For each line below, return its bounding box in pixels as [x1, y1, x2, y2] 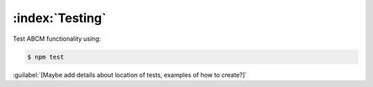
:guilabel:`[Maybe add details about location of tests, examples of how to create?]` [12, 70, 247, 79]
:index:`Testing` [12, 10, 107, 26]
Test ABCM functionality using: [12, 35, 102, 43]
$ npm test [27, 52, 64, 61]
